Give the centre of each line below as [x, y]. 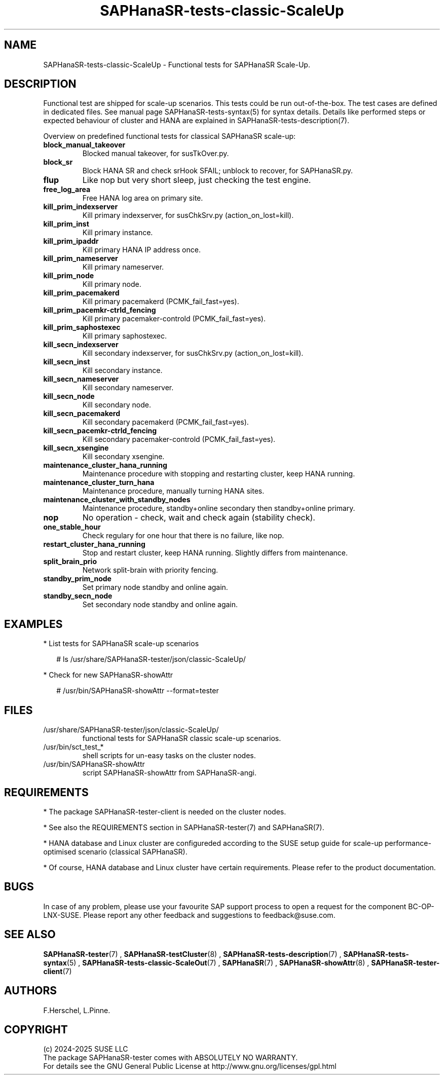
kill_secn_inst [67, 362]
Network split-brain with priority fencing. [150, 570]
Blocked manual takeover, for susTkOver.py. [156, 154]
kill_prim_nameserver [81, 258]
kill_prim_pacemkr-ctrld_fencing [100, 310]
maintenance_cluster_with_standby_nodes [117, 500]
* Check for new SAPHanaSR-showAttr [108, 675]
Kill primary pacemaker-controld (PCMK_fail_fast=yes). [174, 319]
